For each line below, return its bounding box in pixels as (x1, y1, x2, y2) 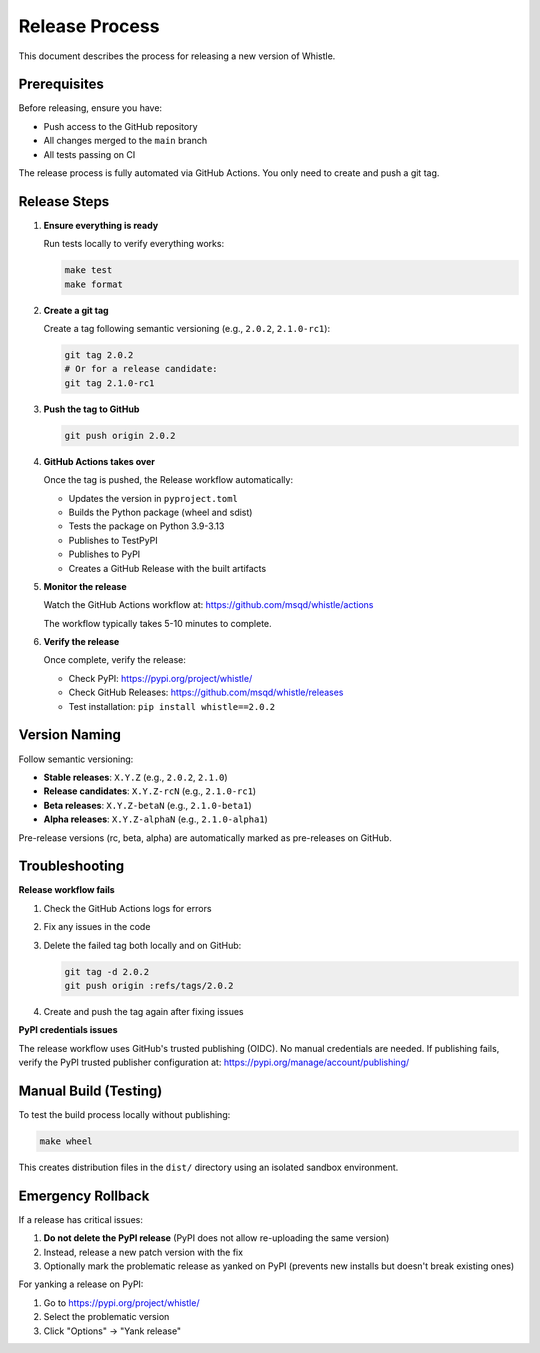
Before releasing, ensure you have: (18, 102, 163, 114)
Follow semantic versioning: (18, 753, 134, 765)
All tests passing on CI (43, 148, 136, 160)
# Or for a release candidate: (64, 363, 219, 375)
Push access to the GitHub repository (43, 120, 199, 132)
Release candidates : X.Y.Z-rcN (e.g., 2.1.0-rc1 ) (43, 785, 257, 797)
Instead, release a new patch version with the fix (43, 1246, 244, 1258)
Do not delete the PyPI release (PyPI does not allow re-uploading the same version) (43, 1232, 390, 1244)
